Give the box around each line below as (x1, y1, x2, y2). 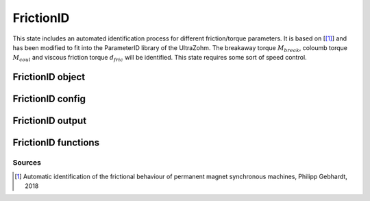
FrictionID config (12, 93, 86, 105)
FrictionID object (12, 71, 86, 83)
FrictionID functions (12, 137, 99, 149)
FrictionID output (12, 115, 87, 127)
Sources (12, 158, 41, 167)
